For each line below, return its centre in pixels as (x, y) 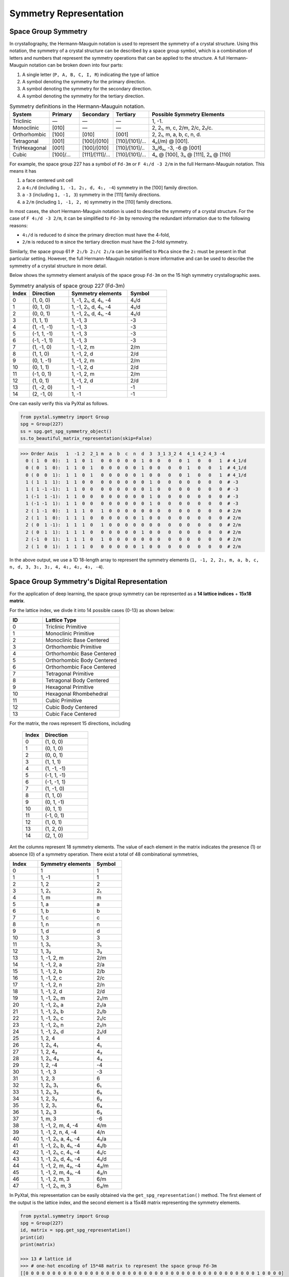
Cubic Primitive (64, 701)
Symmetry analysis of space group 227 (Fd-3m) (67, 286)
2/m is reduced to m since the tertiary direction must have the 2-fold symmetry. (105, 242)
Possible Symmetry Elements (188, 114)
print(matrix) (38, 1245)
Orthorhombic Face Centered (81, 667)
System (22, 114)
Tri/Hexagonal (30, 148)
